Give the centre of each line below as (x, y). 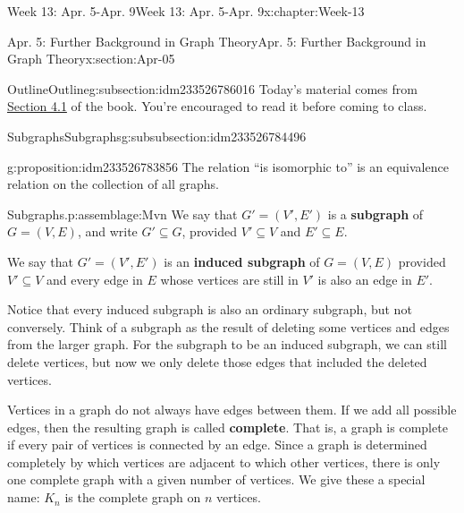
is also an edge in (365, 279)
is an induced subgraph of (242, 261)
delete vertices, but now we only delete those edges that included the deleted (217, 361)
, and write (107, 231)
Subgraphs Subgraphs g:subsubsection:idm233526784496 (157, 136)
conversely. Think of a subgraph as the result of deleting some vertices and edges (228, 326)
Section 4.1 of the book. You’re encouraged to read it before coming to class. (217, 106)
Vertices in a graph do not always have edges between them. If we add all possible (232, 410)
